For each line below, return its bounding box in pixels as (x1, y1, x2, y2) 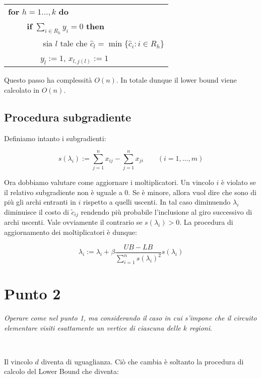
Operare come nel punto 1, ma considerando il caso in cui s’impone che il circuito (4, 312, 257, 323)
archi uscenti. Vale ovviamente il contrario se (4, 217, 143, 227)
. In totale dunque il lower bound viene (116, 75, 237, 85)
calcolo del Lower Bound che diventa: (4, 366, 119, 376)
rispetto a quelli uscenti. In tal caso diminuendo (83, 197, 231, 207)
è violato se (221, 177, 256, 187)
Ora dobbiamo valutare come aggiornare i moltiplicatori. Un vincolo (4, 177, 214, 187)
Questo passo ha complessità (4, 75, 92, 85)
